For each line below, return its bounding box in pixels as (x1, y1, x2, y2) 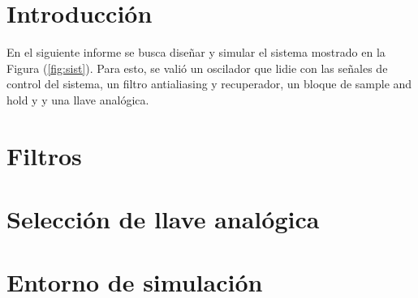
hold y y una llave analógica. (6, 91, 149, 108)
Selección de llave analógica (6, 202, 320, 236)
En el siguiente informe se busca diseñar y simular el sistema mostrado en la (6, 44, 386, 61)
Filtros (6, 138, 82, 172)
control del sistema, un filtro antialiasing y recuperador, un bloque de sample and (6, 75, 412, 92)
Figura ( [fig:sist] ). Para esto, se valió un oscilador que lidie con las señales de (6, 59, 388, 76)
